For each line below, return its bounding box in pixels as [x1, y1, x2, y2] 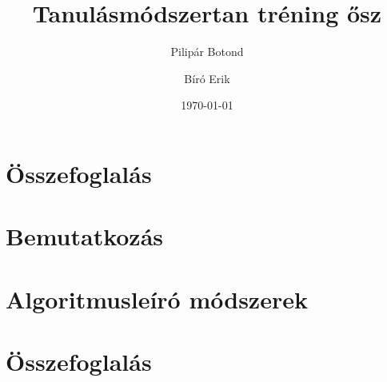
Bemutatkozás [6, 220, 164, 253]
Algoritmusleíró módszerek [6, 282, 308, 315]
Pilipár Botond [170, 43, 244, 60]
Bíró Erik [184, 70, 230, 86]
